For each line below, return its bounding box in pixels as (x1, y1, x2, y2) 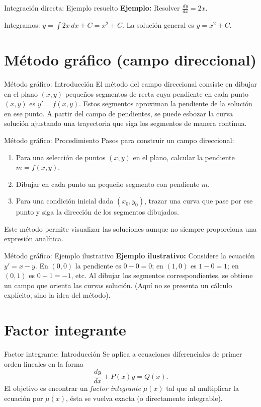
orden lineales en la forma (4, 358, 83, 369)
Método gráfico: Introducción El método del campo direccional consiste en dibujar (4, 78, 257, 89)
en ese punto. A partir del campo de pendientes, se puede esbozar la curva (4, 108, 233, 118)
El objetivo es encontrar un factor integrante (4, 383, 141, 393)
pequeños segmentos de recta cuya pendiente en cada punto (65, 88, 249, 99)
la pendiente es (75, 260, 121, 270)
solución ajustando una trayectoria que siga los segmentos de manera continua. (4, 118, 247, 128)
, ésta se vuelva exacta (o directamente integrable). (66, 393, 223, 403)
